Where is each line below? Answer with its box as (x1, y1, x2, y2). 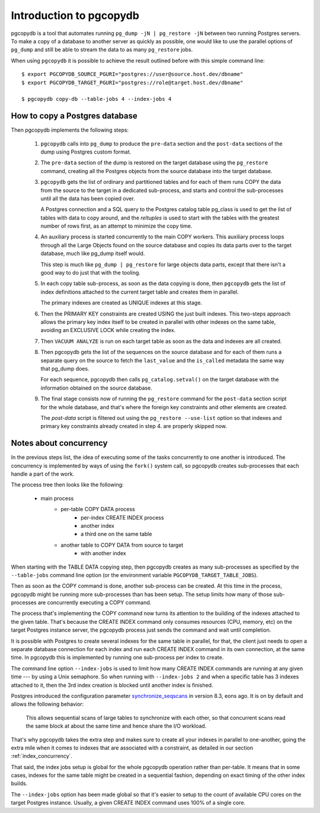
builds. (11, 780, 28, 787)
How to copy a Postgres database (11, 111, 137, 121)
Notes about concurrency (11, 438, 108, 448)
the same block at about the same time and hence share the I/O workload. (25, 722, 207, 729)
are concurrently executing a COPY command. (37, 599, 152, 606)
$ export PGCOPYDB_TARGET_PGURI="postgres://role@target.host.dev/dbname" (21, 79, 244, 86)
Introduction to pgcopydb (11, 9, 139, 22)
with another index (81, 550, 127, 557)
